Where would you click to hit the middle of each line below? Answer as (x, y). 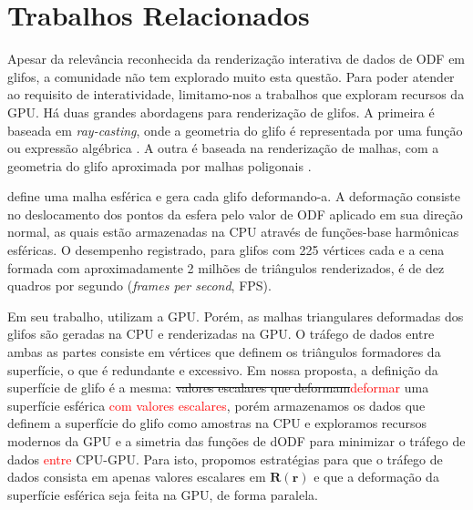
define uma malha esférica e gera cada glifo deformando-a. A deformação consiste (234, 196)
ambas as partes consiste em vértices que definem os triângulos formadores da (224, 352)
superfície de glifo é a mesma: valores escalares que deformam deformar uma (218, 388)
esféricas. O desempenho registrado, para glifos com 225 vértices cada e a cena (226, 250)
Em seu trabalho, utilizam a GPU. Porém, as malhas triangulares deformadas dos (236, 316)
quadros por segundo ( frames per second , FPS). (139, 286)
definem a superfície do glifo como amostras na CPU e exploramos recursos (217, 423)
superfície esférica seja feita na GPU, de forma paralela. (163, 494)
